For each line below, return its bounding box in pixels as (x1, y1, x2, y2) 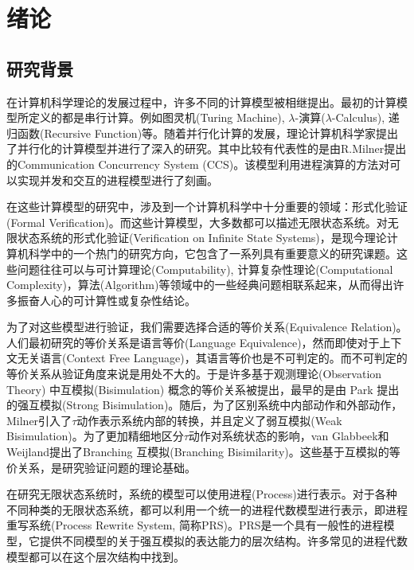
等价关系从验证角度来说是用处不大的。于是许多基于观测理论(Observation (6, 365, 382, 382)
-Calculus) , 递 (331, 109, 400, 126)
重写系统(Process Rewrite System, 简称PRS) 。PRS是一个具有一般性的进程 (6, 517, 384, 533)
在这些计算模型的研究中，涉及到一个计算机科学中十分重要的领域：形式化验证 (6, 198, 408, 215)
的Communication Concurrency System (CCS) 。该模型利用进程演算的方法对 (6, 155, 390, 172)
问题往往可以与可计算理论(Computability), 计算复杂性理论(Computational (17, 260, 393, 277)
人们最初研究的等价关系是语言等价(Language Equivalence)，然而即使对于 (6, 334, 380, 350)
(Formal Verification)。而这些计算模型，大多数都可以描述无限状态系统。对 (6, 213, 388, 230)
